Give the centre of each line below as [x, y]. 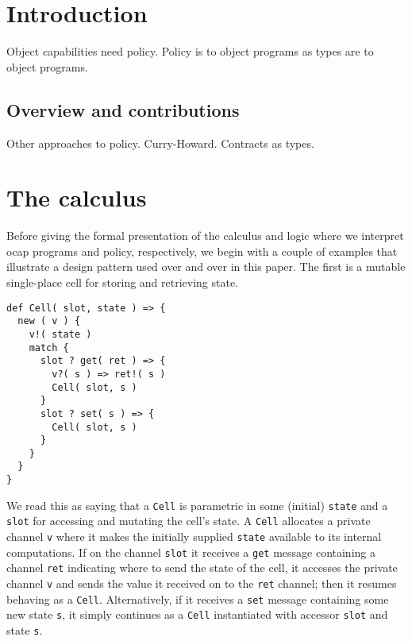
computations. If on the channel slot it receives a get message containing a [191, 552]
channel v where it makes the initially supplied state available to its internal [194, 537]
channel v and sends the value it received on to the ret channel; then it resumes [202, 583]
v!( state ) [60, 334]
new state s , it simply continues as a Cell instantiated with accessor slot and [197, 614]
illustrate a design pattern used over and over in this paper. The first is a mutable [206, 266]
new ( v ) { [49, 321]
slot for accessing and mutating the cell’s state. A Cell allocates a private [189, 521]
